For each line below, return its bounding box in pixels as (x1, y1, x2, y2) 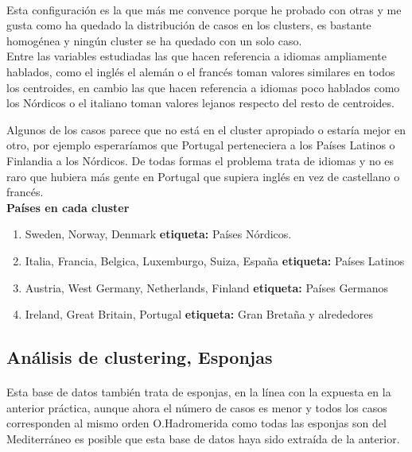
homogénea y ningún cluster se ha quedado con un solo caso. (6, 32, 302, 48)
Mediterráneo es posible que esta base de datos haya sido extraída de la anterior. (6, 430, 400, 446)
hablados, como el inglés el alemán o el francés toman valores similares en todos (6, 63, 395, 79)
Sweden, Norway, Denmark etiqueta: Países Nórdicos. (25, 226, 292, 242)
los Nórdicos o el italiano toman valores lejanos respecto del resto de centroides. (6, 95, 395, 111)
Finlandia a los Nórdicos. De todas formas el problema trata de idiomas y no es (6, 152, 395, 168)
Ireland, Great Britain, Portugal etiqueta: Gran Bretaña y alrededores (25, 306, 373, 323)
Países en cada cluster (6, 199, 130, 215)
